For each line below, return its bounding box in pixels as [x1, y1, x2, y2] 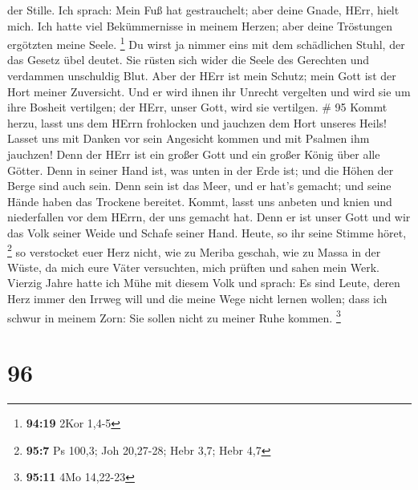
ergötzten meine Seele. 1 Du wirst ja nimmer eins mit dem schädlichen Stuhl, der [7, 34, 405, 52]
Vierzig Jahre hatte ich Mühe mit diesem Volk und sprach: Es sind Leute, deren [7, 274, 400, 291]
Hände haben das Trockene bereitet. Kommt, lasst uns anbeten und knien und [7, 192, 392, 209]
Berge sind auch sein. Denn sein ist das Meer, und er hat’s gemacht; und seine [7, 177, 392, 194]
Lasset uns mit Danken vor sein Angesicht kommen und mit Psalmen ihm [7, 130, 370, 147]
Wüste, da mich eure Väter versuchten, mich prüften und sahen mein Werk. [7, 258, 379, 275]
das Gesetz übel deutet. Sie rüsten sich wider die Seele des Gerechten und [7, 51, 369, 68]
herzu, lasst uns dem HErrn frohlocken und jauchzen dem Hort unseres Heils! [7, 114, 388, 131]
